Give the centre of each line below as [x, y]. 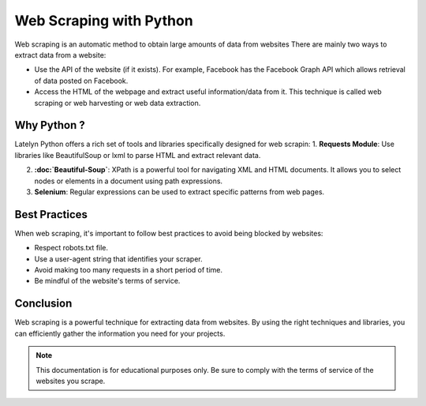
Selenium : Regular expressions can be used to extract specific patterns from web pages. [179, 192]
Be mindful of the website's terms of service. [107, 281]
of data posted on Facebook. [81, 81]
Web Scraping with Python [104, 21]
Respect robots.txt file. [71, 248]
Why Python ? [50, 125]
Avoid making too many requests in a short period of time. [128, 270]
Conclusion [43, 304]
